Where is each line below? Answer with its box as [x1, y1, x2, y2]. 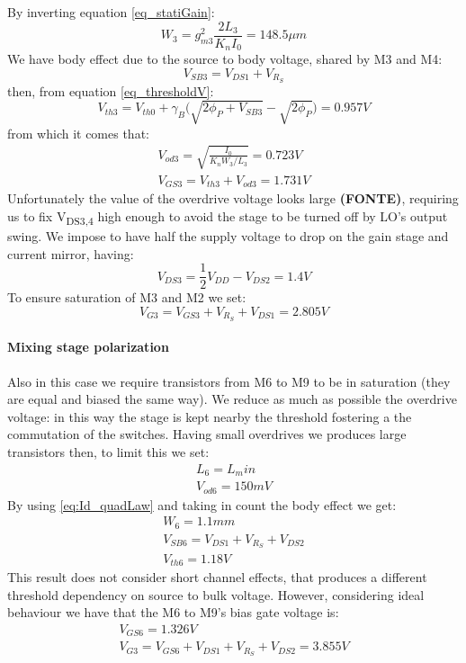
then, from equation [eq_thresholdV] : [7, 81, 214, 100]
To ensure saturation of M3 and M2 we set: [7, 288, 246, 307]
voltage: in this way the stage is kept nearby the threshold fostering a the [7, 407, 412, 426]
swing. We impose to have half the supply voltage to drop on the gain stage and [7, 227, 449, 246]
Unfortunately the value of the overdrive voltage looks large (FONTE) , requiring [7, 189, 459, 208]
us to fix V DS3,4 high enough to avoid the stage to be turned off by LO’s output [7, 206, 448, 228]
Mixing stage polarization [7, 337, 169, 356]
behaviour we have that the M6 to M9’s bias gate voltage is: [7, 603, 339, 622]
